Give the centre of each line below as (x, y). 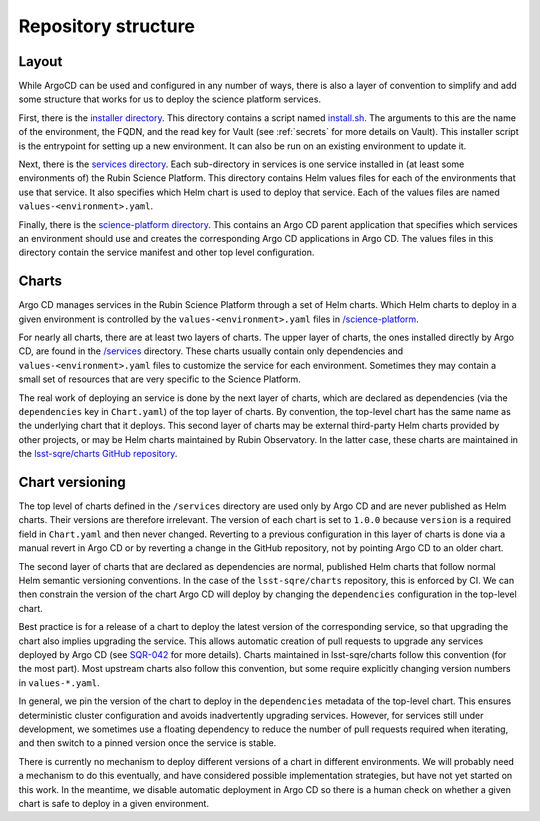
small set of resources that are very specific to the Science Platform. (159, 379)
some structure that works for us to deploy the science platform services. (170, 99)
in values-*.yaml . (59, 682)
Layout (40, 61)
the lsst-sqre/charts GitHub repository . (98, 454)
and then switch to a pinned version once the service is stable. (147, 743)
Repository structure (106, 26)
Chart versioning (72, 481)
